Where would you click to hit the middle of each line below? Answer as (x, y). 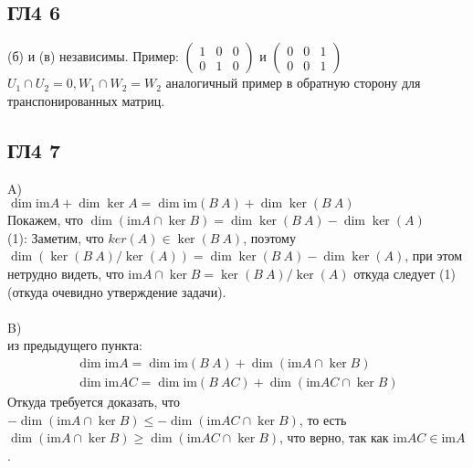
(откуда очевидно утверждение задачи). (117, 291)
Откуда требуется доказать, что (94, 401)
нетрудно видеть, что (66, 273)
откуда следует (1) (405, 273)
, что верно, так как (334, 437)
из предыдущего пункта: (75, 345)
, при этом (434, 255)
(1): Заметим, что (56, 237)
